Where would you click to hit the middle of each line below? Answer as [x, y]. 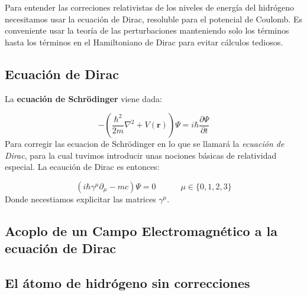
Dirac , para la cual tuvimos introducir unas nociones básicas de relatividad [141, 155]
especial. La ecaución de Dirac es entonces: [82, 167]
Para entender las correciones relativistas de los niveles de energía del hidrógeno [149, 7]
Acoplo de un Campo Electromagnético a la [141, 230]
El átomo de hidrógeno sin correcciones [127, 283]
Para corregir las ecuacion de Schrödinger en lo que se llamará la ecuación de [145, 144]
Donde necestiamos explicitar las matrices [80, 199]
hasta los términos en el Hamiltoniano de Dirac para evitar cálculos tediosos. [144, 42]
